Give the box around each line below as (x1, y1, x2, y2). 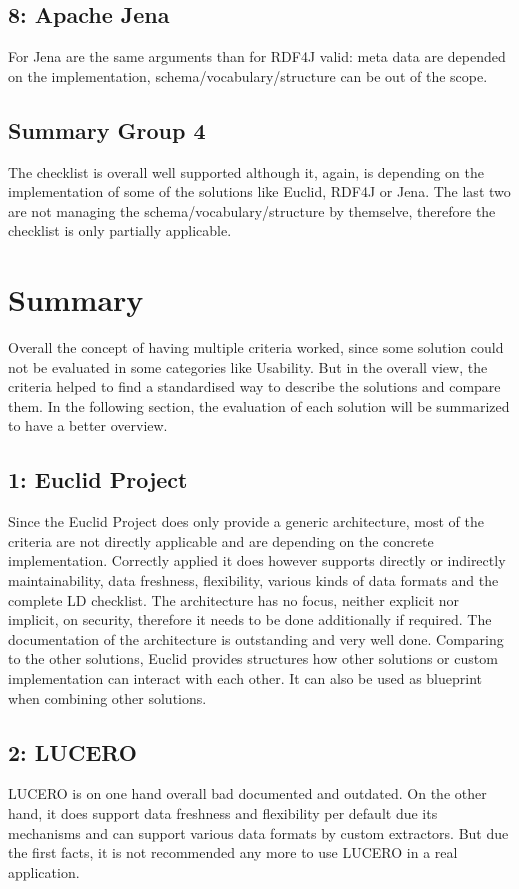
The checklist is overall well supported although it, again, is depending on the (8, 161, 485, 182)
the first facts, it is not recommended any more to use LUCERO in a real (8, 842, 458, 863)
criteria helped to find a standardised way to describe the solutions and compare (8, 376, 501, 397)
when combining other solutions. (8, 687, 207, 708)
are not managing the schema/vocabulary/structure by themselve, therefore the (8, 200, 496, 221)
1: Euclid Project (8, 464, 188, 495)
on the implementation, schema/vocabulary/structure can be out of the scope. (8, 65, 488, 86)
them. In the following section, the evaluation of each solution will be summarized (8, 395, 510, 416)
